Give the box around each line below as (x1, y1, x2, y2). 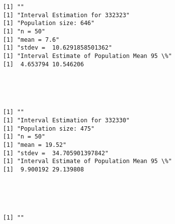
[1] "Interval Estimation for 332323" (3, 11, 130, 19)
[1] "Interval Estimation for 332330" (3, 117, 130, 124)
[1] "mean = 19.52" (3, 141, 66, 149)
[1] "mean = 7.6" (3, 36, 59, 43)
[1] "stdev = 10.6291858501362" (3, 44, 112, 52)
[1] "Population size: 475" (3, 125, 95, 132)
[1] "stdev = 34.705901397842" (3, 149, 109, 157)
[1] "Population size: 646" (3, 20, 95, 27)
